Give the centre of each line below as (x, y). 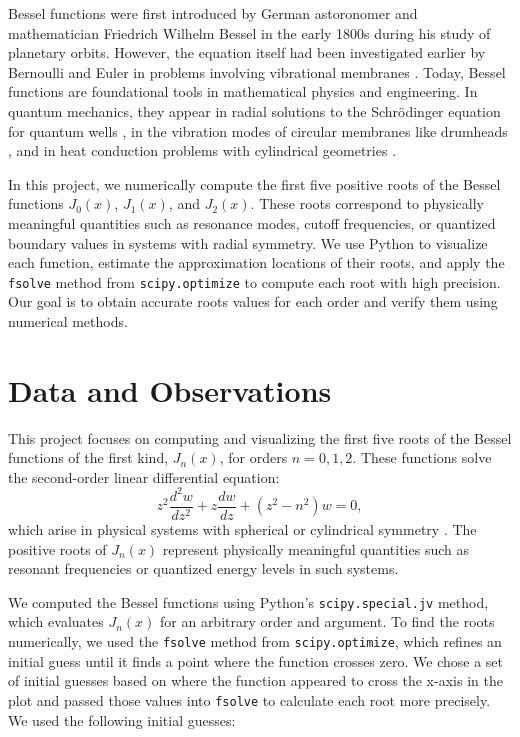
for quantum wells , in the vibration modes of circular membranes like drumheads (258, 130)
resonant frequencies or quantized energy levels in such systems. (203, 568)
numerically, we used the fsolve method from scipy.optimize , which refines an (255, 641)
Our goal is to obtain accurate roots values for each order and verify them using (253, 301)
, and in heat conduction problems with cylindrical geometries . (202, 150)
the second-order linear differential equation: (144, 476)
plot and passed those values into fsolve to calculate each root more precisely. (249, 699)
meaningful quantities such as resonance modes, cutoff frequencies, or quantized (252, 222)
